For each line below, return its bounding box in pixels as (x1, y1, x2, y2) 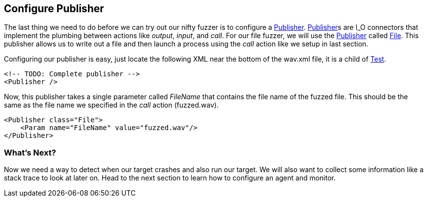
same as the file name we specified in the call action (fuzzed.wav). (4, 101, 219, 110)
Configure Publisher (4, 2, 104, 15)
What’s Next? (4, 147, 56, 157)
